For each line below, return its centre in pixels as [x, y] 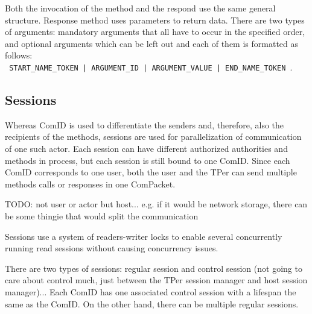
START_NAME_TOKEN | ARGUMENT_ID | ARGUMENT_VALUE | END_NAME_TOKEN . [151, 67]
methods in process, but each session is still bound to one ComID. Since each [148, 160]
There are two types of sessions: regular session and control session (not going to [154, 268]
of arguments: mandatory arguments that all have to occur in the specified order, [155, 32]
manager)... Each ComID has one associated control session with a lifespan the [151, 291]
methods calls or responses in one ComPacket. [90, 184]
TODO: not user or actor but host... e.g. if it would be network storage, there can [156, 204]
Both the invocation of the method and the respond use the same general [140, 8]
